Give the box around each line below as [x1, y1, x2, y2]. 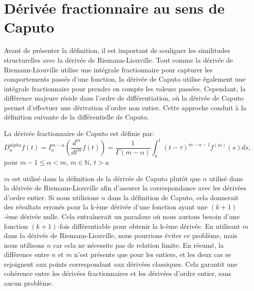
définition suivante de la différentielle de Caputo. [4, 112, 149, 122]
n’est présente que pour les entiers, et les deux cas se [74, 249, 231, 259]
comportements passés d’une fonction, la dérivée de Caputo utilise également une [4, 74, 246, 84]
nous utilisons [4, 240, 45, 250]
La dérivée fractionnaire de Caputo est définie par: [4, 128, 154, 138]
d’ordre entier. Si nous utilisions [4, 192, 99, 202]
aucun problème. [4, 278, 54, 288]
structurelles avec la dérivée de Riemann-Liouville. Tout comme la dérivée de [4, 54, 233, 65]
